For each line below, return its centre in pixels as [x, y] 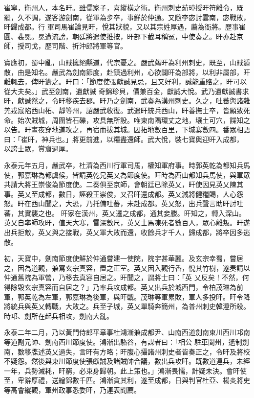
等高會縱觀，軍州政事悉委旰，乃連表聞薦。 [72, 389]
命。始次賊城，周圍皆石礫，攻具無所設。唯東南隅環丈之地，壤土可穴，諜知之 [127, 120]
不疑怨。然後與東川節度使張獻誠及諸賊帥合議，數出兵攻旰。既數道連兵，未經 [127, 361]
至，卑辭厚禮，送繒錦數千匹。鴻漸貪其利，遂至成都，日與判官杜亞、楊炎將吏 [127, 380]
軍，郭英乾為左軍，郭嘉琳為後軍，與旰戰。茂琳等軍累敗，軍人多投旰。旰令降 [127, 296]
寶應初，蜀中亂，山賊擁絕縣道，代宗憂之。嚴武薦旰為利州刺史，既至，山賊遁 [127, 62]
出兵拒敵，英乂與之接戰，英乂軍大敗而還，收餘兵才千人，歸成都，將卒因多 [124, 232]
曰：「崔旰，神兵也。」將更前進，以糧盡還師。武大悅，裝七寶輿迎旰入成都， [124, 139]
